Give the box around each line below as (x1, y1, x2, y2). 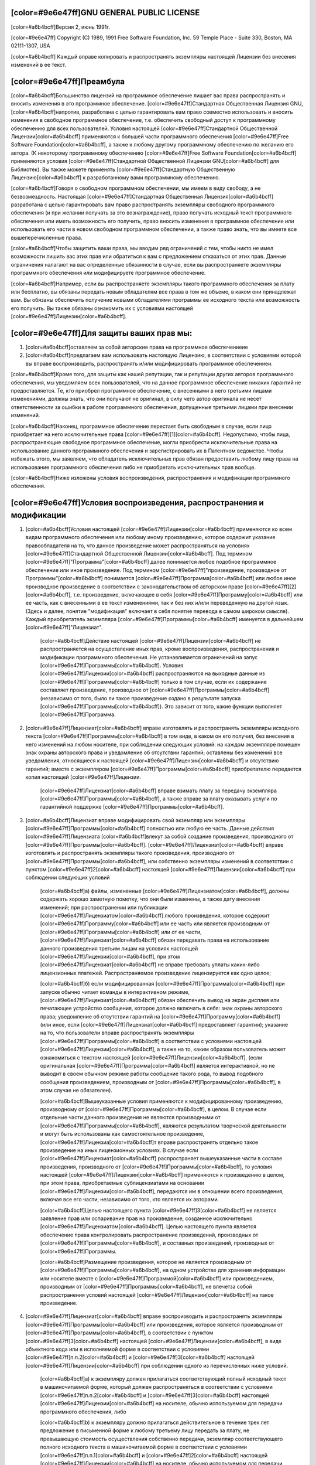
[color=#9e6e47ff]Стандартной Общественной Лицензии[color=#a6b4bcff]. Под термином (25, 550, 253, 557)
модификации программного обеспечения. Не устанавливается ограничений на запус (40, 653, 258, 660)
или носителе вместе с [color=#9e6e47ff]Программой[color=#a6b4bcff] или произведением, (40, 1275, 274, 1282)
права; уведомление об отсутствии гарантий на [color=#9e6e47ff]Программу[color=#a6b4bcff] (40, 1013, 280, 1020)
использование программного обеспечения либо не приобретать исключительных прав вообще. (11, 464, 256, 471)
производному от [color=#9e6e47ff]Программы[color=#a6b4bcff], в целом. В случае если (40, 1105, 267, 1113)
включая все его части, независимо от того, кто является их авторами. (40, 1196, 219, 1203)
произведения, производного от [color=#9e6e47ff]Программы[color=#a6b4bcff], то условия (40, 1163, 272, 1170)
